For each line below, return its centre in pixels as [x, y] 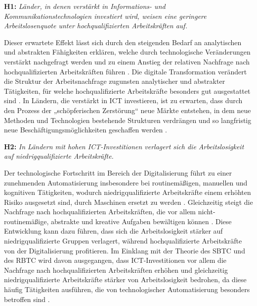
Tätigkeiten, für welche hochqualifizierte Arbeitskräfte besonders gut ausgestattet [127, 91]
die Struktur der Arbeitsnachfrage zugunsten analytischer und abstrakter [115, 81]
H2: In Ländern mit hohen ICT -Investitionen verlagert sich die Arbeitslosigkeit [124, 146]
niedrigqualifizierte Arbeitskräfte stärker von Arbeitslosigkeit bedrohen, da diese [125, 279]
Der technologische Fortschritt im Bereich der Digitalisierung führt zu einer [118, 172]
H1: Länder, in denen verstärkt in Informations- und [85, 6]
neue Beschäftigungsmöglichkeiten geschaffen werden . [86, 130]
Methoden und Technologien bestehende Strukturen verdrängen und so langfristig [128, 120]
